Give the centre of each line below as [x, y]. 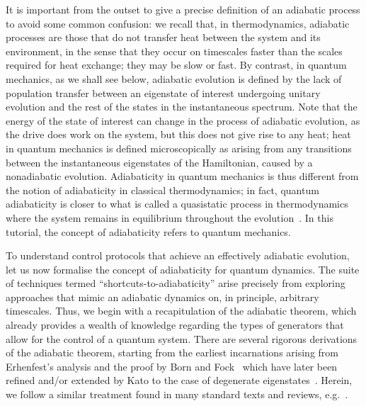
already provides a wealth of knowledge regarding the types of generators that [175, 325]
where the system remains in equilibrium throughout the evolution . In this [170, 217]
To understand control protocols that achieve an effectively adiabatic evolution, [178, 255]
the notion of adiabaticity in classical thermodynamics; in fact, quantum [162, 190]
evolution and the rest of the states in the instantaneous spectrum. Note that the [182, 107]
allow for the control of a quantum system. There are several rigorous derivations [182, 338]
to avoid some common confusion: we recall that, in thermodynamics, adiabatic [178, 23]
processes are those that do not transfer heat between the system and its [163, 37]
